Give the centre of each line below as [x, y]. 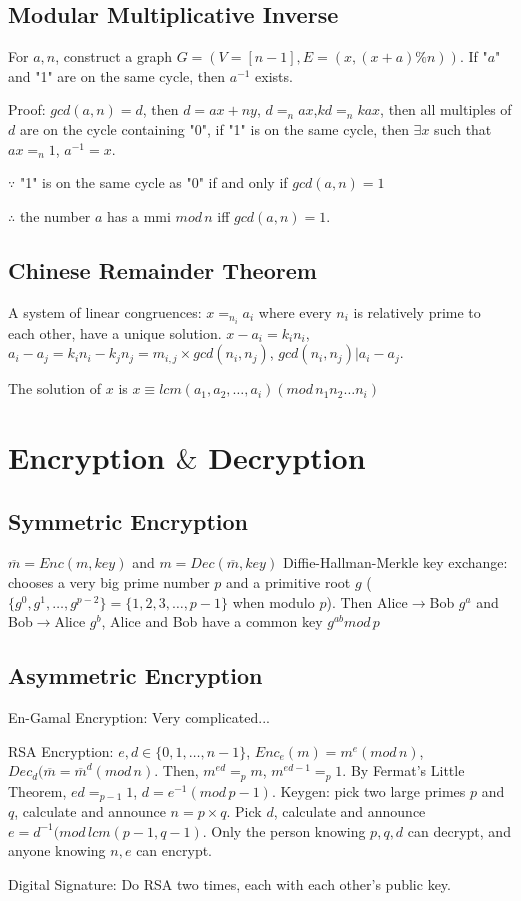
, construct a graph [114, 56]
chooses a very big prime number [109, 582]
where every [295, 311]
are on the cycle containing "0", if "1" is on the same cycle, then [214, 128]
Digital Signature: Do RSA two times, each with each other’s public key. [229, 883]
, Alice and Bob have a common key [212, 621]
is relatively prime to [417, 311]
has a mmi [139, 215]
